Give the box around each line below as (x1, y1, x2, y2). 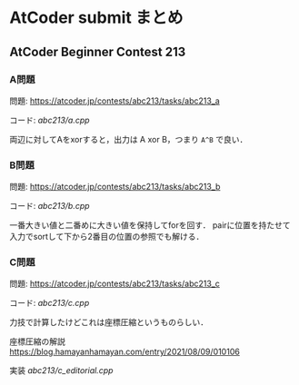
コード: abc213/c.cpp (9, 298, 90, 309)
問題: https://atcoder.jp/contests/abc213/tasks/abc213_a (9, 95, 220, 106)
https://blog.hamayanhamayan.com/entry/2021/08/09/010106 (9, 346, 241, 358)
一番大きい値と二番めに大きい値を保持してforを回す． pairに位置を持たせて (9, 220, 291, 231)
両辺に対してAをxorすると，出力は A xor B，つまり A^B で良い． (9, 133, 248, 144)
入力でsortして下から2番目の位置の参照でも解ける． (9, 232, 204, 242)
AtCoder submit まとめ (9, 7, 184, 28)
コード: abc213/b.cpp (9, 201, 90, 212)
